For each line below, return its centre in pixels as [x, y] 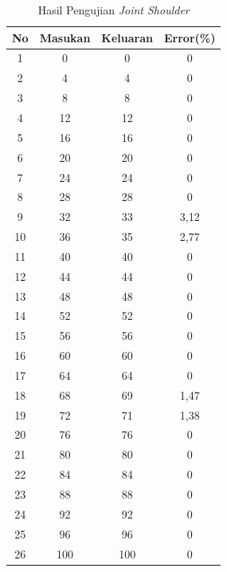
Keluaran [127, 37]
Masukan [65, 37]
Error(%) [190, 37]
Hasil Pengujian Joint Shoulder [113, 10]
